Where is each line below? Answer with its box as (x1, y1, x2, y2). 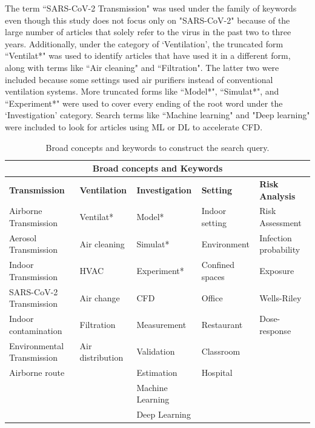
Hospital (201, 366, 233, 379)
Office (201, 291, 223, 304)
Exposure (259, 264, 294, 277)
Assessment (259, 216, 302, 229)
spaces (201, 270, 225, 283)
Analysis (259, 189, 296, 202)
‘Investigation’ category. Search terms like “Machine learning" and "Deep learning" (5, 109, 310, 121)
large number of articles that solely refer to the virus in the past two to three (5, 25, 291, 38)
